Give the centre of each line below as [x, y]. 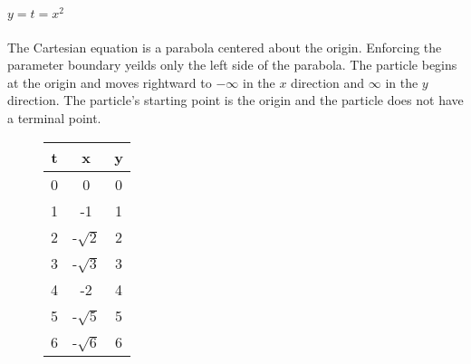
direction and [328, 82]
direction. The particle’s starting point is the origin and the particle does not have [235, 100]
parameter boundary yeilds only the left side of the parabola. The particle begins [232, 65]
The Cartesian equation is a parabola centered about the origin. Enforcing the [225, 47]
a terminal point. [54, 118]
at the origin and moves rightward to [110, 82]
